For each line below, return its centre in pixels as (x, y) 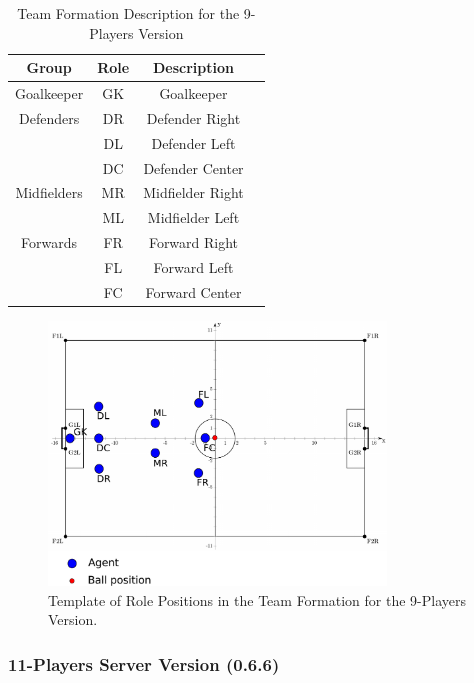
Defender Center (193, 167)
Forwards (49, 242)
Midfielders (49, 192)
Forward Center (193, 291)
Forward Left (193, 266)
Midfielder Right (193, 192)
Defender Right (193, 117)
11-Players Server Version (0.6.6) (144, 663)
